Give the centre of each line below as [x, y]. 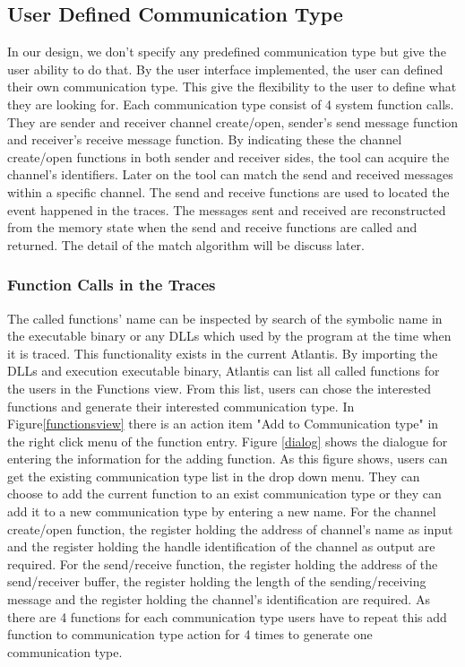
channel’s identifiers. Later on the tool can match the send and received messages [230, 174]
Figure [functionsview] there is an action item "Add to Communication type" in [223, 424]
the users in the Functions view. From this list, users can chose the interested [219, 388]
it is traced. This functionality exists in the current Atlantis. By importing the [223, 353]
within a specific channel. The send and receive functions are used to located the [228, 191]
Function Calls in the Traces [112, 285]
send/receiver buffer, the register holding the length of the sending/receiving [217, 581]
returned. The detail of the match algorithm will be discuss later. [186, 244]
